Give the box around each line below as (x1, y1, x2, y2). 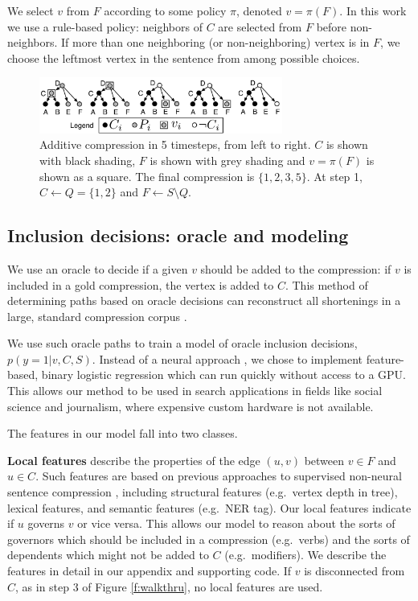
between (304, 451, 345, 468)
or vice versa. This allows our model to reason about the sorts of (77, 515, 395, 532)
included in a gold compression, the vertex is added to (7, 276, 274, 293)
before (316, 18, 347, 35)
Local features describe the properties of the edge (7, 451, 260, 468)
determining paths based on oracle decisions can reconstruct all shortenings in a (7, 292, 401, 309)
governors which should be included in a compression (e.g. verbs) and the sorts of (7, 530, 410, 547)
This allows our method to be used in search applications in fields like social (7, 382, 383, 399)
